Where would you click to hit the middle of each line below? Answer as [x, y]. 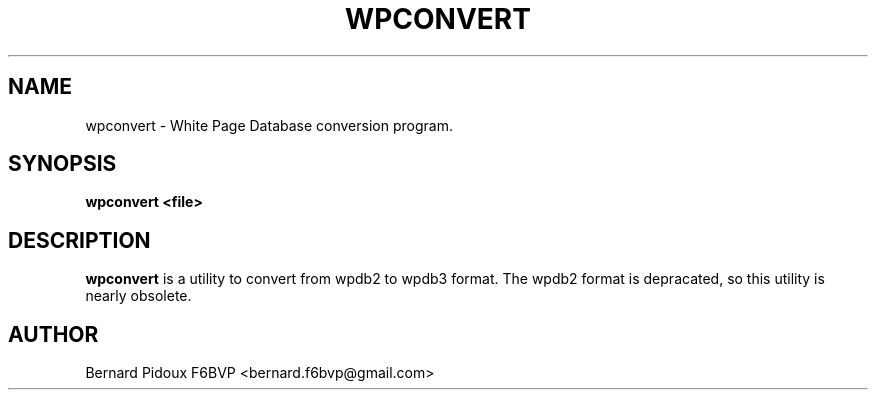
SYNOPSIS [62, 164]
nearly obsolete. [138, 296]
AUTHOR [53, 334]
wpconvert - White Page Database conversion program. [269, 125]
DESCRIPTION [79, 240]
